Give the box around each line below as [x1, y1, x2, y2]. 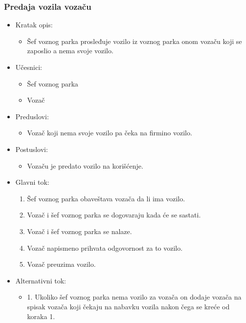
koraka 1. [27, 311, 55, 321]
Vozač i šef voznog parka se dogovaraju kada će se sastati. [27, 210, 201, 220]
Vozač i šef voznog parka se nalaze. [27, 226, 132, 236]
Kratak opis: [15, 20, 53, 30]
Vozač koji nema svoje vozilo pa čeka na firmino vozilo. [27, 128, 192, 138]
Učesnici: [15, 62, 42, 72]
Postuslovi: [15, 144, 48, 154]
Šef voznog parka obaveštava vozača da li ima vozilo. [27, 193, 185, 203]
